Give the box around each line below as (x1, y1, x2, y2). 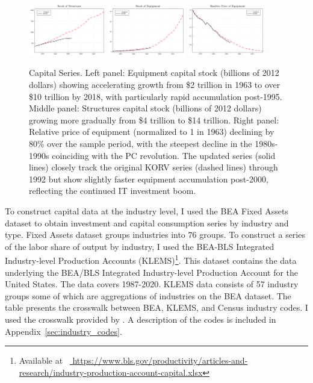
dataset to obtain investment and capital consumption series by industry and (5, 216, 289, 229)
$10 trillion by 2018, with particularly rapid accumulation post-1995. (29, 90, 282, 102)
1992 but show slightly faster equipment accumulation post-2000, (29, 172, 268, 185)
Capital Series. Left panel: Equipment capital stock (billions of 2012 (29, 66, 279, 79)
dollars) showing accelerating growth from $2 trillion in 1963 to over (29, 78, 280, 91)
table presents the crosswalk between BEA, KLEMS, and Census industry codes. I (5, 301, 308, 314)
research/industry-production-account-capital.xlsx (19, 366, 203, 378)
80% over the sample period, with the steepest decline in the (29, 137, 252, 149)
